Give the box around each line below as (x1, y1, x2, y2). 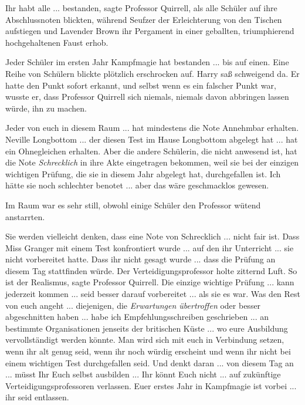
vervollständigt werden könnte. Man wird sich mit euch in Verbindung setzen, (5, 333, 284, 346)
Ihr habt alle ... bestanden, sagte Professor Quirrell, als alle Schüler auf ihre (5, 2, 277, 14)
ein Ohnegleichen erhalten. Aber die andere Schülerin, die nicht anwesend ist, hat (5, 144, 297, 157)
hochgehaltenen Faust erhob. (5, 36, 109, 48)
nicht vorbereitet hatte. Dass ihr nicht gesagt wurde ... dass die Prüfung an (5, 253, 276, 265)
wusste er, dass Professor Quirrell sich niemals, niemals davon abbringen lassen (5, 90, 289, 103)
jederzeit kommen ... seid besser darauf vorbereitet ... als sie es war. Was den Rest (5, 288, 301, 300)
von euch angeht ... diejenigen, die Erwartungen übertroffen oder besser (5, 299, 261, 311)
